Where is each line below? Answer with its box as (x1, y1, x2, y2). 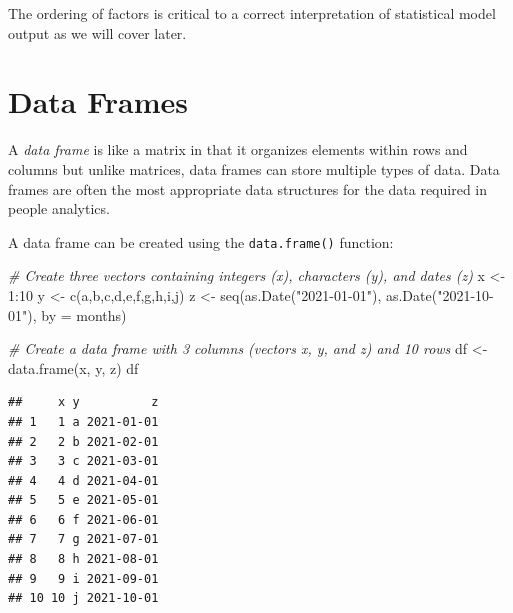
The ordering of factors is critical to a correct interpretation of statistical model (8, 3, 496, 23)
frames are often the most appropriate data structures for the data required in (8, 178, 488, 199)
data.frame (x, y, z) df (8, 357, 139, 378)
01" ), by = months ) (8, 304, 127, 325)
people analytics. (8, 198, 110, 219)
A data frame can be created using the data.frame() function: (8, 231, 394, 252)
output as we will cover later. (8, 22, 187, 43)
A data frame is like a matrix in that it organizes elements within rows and (8, 139, 468, 160)
